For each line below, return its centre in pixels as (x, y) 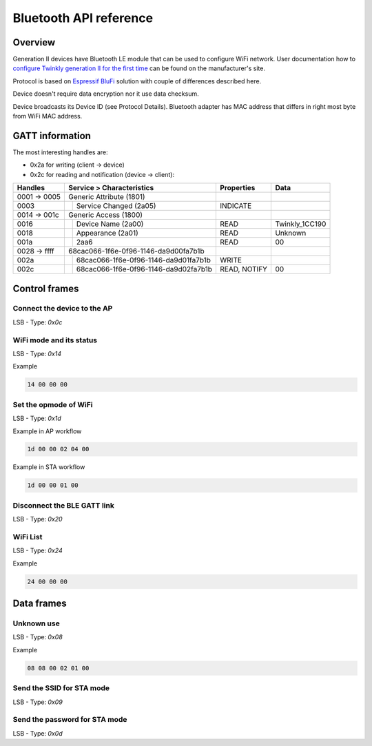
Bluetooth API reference (83, 18)
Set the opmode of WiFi (53, 404)
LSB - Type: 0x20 (38, 519)
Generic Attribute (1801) (107, 197)
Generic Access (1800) (106, 215)
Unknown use (36, 623)
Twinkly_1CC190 (301, 224)
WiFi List (28, 537)
